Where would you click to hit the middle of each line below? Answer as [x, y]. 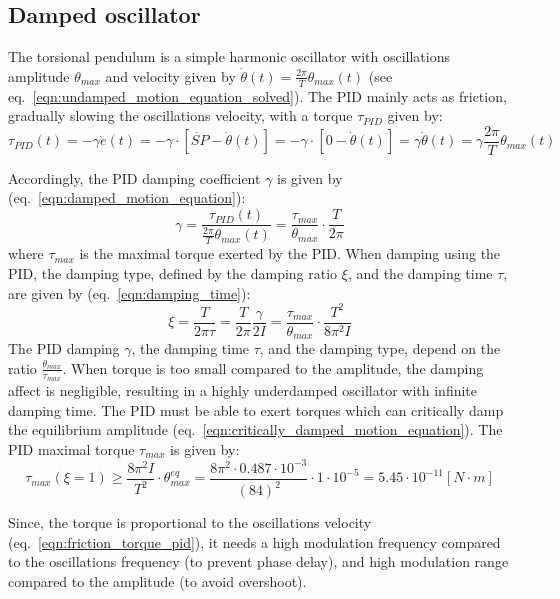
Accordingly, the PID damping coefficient [134, 177]
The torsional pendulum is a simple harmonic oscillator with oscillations [229, 56]
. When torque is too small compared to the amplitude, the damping [273, 367]
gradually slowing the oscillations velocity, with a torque [180, 115]
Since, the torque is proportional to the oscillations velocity [190, 522]
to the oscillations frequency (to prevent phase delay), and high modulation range [258, 561]
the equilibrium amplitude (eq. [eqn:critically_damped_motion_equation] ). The [255, 429]
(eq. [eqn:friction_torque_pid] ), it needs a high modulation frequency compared [254, 541]
